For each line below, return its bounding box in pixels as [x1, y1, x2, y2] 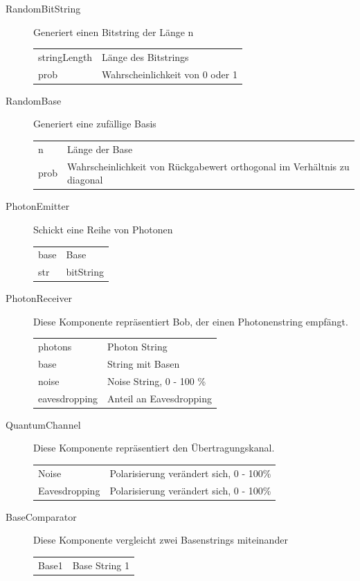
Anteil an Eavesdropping [107, 391, 212, 405]
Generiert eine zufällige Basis [33, 116, 156, 131]
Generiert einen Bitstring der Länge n [33, 24, 194, 39]
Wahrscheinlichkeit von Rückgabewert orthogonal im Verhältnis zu [67, 159, 350, 173]
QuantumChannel [6, 417, 81, 431]
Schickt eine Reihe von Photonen [33, 222, 173, 236]
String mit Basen [107, 357, 180, 370]
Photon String [107, 339, 168, 354]
